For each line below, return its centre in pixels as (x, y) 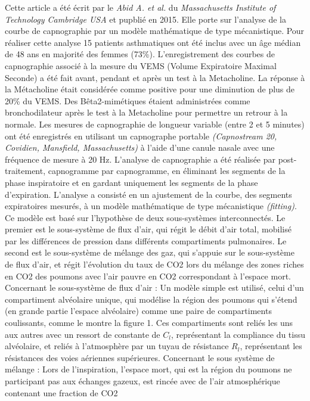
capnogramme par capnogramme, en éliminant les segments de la (167, 171)
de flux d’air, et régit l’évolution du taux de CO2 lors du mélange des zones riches (154, 264)
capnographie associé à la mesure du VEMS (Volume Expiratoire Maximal (141, 65)
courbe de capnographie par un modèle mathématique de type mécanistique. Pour (155, 31)
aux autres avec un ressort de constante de (83, 334)
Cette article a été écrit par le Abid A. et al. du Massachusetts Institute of (140, 7)
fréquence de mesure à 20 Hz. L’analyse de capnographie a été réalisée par (140, 159)
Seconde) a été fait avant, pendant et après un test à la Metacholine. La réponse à (155, 77)
